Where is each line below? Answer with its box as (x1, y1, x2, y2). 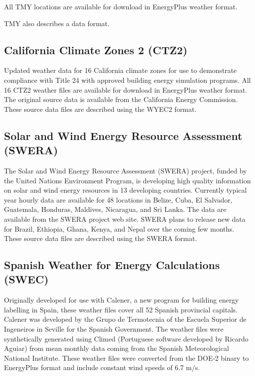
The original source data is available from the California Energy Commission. (4, 94, 238, 104)
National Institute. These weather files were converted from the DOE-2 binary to (4, 352, 249, 363)
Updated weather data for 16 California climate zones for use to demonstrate (4, 65, 237, 75)
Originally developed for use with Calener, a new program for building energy (4, 295, 239, 305)
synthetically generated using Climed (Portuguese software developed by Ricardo (4, 333, 249, 343)
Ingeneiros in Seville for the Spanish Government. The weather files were (4, 324, 224, 334)
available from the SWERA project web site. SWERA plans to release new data (4, 213, 246, 224)
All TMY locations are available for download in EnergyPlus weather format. (4, 1, 238, 11)
